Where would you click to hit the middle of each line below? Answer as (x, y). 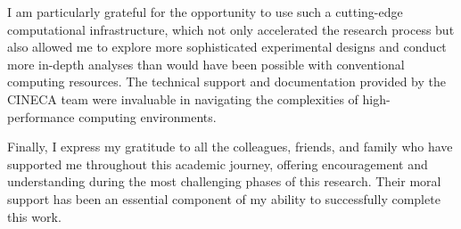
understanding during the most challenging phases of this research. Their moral (224, 181)
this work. (34, 216)
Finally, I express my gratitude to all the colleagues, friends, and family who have (230, 147)
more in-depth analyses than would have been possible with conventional (206, 64)
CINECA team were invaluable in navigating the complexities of (183, 98)
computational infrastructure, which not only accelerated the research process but (231, 29)
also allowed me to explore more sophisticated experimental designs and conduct (227, 47)
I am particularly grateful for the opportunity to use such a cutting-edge (205, 12)
